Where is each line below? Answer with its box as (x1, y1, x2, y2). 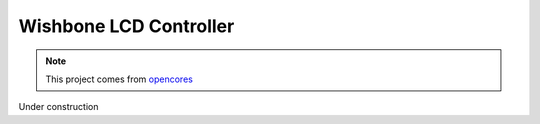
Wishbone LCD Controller (18, 15, 235, 37)
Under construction (18, 101, 99, 113)
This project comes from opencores (45, 73, 194, 85)
